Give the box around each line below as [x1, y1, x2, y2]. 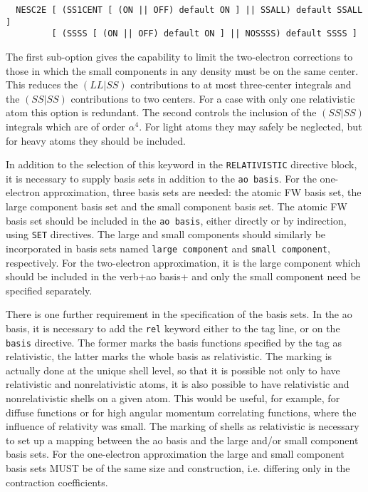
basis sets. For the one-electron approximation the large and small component [6, 446, 345, 461]
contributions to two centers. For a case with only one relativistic [70, 91, 355, 106]
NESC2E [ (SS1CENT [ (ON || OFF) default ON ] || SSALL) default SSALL [16, 5, 363, 15]
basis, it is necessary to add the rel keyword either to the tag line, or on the [6, 320, 340, 335]
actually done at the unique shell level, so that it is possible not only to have [6, 362, 340, 377]
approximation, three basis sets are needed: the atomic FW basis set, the [43, 185, 362, 200]
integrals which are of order [6, 118, 125, 133]
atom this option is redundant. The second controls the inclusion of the [6, 105, 317, 120]
